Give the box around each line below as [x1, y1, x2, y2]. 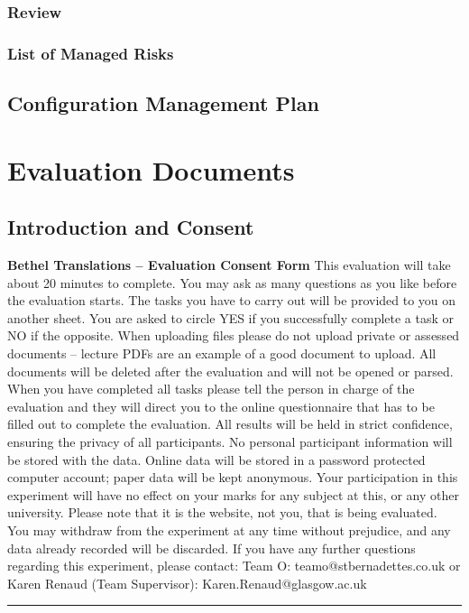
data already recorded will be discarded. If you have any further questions [7, 538, 416, 557]
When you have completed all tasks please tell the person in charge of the [7, 379, 415, 398]
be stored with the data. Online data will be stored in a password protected [7, 450, 426, 469]
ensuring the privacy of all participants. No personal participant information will [7, 432, 453, 450]
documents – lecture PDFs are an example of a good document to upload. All [7, 344, 437, 363]
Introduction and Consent [7, 213, 254, 241]
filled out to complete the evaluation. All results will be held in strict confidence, [7, 414, 453, 433]
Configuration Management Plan [7, 89, 319, 117]
